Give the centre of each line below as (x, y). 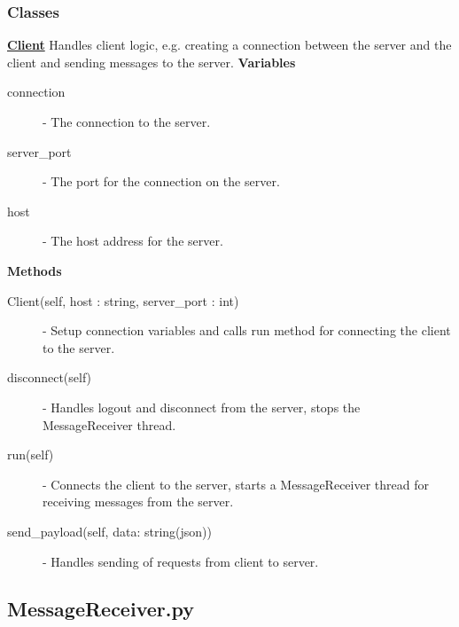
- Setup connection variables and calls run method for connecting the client (247, 330)
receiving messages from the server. (138, 502)
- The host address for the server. (133, 241)
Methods (35, 270)
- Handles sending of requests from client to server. (181, 561)
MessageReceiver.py (101, 609)
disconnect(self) (50, 377)
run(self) (31, 455)
